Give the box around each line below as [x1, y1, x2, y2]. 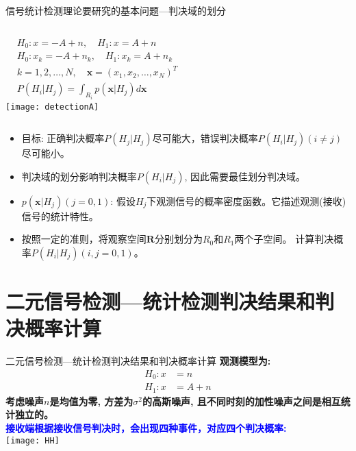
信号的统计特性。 [21, 208, 99, 223]
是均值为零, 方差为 [49, 393, 133, 408]
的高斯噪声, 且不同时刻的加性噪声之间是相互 [142, 393, 341, 408]
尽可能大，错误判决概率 [152, 131, 258, 145]
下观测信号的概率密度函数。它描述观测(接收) [147, 193, 346, 208]
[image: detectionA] [5, 101, 99, 112]
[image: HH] [5, 435, 60, 446]
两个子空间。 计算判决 [234, 232, 334, 246]
